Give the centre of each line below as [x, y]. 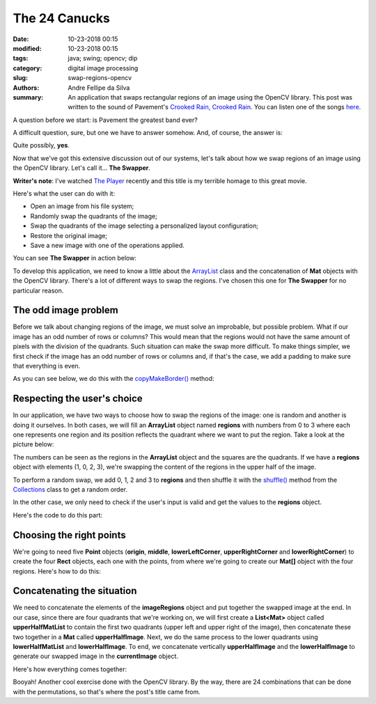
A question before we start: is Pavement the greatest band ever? [105, 120]
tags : [21, 58]
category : [28, 68]
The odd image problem [65, 310]
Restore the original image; [69, 235]
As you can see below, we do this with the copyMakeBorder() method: [113, 379]
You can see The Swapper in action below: [75, 258]
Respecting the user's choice [78, 399]
